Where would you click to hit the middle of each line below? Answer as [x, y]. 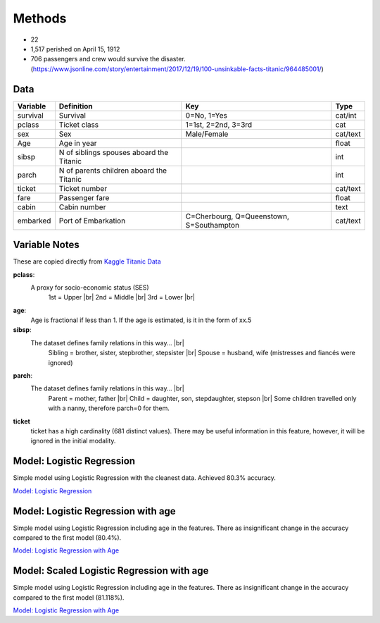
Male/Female [207, 134]
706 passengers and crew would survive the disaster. [108, 59]
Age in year [78, 143]
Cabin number [82, 206]
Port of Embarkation [92, 221]
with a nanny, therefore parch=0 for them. [109, 408]
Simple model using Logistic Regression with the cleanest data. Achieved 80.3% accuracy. [144, 478]
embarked [34, 221]
